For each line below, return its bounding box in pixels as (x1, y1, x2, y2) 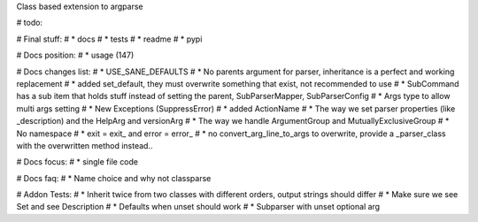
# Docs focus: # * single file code (16, 157, 139, 167)
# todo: (16, 18, 43, 28)
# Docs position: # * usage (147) (16, 50, 135, 61)
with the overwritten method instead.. (16, 140, 153, 150)
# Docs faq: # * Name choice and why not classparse (16, 172, 212, 183)
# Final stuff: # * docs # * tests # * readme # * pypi (16, 34, 203, 44)
